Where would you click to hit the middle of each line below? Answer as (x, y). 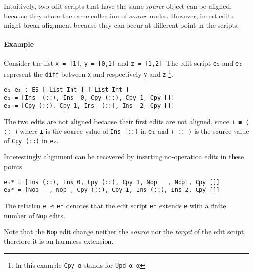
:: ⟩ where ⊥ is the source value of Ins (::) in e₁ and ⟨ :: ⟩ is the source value (126, 131)
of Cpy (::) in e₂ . (31, 140)
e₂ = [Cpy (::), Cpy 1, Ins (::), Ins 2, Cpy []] (89, 106)
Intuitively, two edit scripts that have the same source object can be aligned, (118, 6)
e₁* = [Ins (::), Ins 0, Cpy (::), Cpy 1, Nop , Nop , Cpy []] (112, 182)
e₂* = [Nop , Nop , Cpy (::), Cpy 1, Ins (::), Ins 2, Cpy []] (112, 190)
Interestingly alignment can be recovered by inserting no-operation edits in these (124, 157)
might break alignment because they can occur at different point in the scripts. (122, 25)
